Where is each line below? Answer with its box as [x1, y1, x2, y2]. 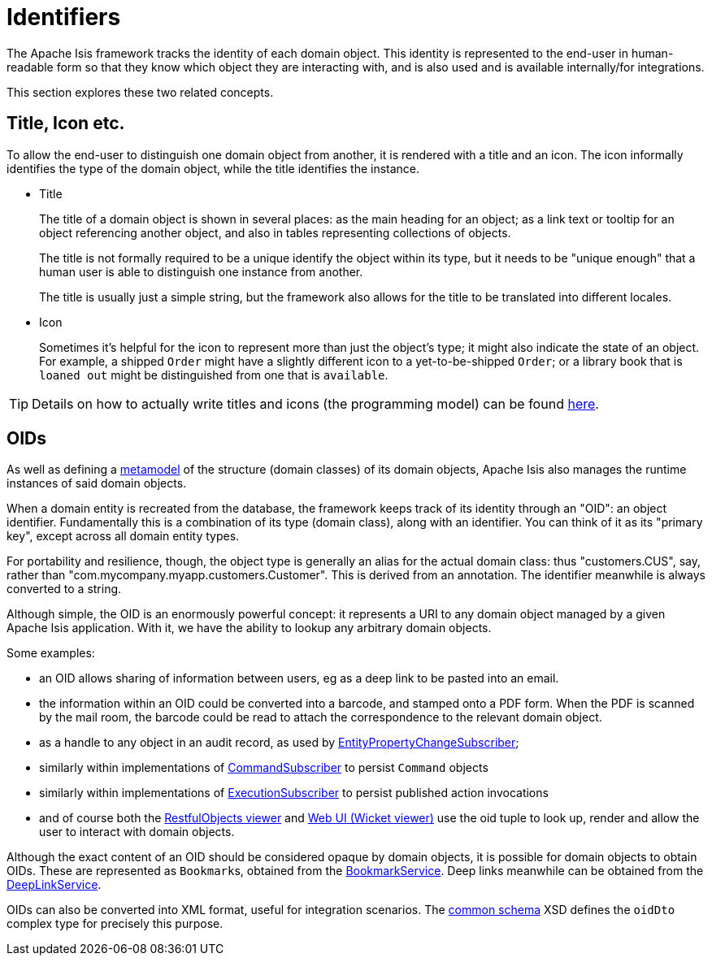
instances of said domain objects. [7, 476, 187, 491]
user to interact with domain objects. [39, 825, 235, 839]
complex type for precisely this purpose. [7, 916, 224, 931]
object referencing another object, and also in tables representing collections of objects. [39, 225, 511, 240]
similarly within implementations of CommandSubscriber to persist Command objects [39, 760, 488, 775]
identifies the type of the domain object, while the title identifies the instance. [7, 161, 420, 175]
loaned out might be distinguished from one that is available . [39, 367, 389, 382]
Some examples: [7, 646, 95, 661]
